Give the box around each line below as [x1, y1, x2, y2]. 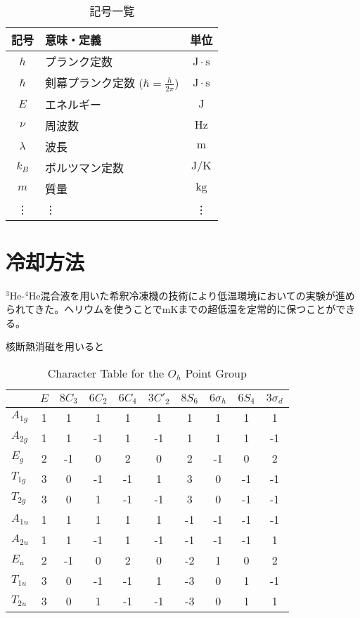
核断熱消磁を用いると [6, 339, 104, 354]
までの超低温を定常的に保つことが [178, 302, 336, 316]
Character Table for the [47, 365, 165, 382]
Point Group [185, 365, 247, 382]
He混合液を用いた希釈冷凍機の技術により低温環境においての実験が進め [28, 288, 355, 302]
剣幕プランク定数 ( [45, 75, 143, 91]
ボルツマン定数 [45, 159, 124, 176]
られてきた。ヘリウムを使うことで [6, 302, 162, 316]
